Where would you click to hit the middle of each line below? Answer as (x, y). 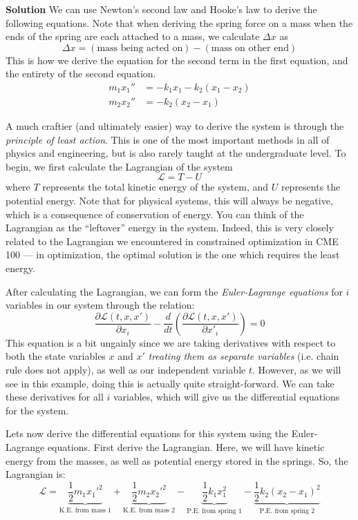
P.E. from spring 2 (287, 511)
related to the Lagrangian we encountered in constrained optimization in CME (172, 241)
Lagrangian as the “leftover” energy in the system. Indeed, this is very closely (170, 228)
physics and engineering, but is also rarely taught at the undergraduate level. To (176, 153)
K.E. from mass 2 (149, 510)
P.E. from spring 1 (214, 511)
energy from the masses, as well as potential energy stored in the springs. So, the (177, 460)
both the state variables (56, 356)
